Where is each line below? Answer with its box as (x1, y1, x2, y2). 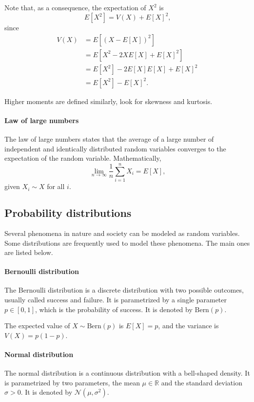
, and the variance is (158, 320, 219, 331)
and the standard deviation (161, 377, 242, 387)
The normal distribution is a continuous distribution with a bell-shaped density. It (4, 368, 250, 378)
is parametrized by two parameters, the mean (4, 377, 140, 387)
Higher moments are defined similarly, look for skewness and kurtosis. (4, 96, 213, 106)
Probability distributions (4, 205, 132, 220)
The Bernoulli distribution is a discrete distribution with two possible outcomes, (4, 285, 244, 295)
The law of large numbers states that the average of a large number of (4, 134, 214, 144)
